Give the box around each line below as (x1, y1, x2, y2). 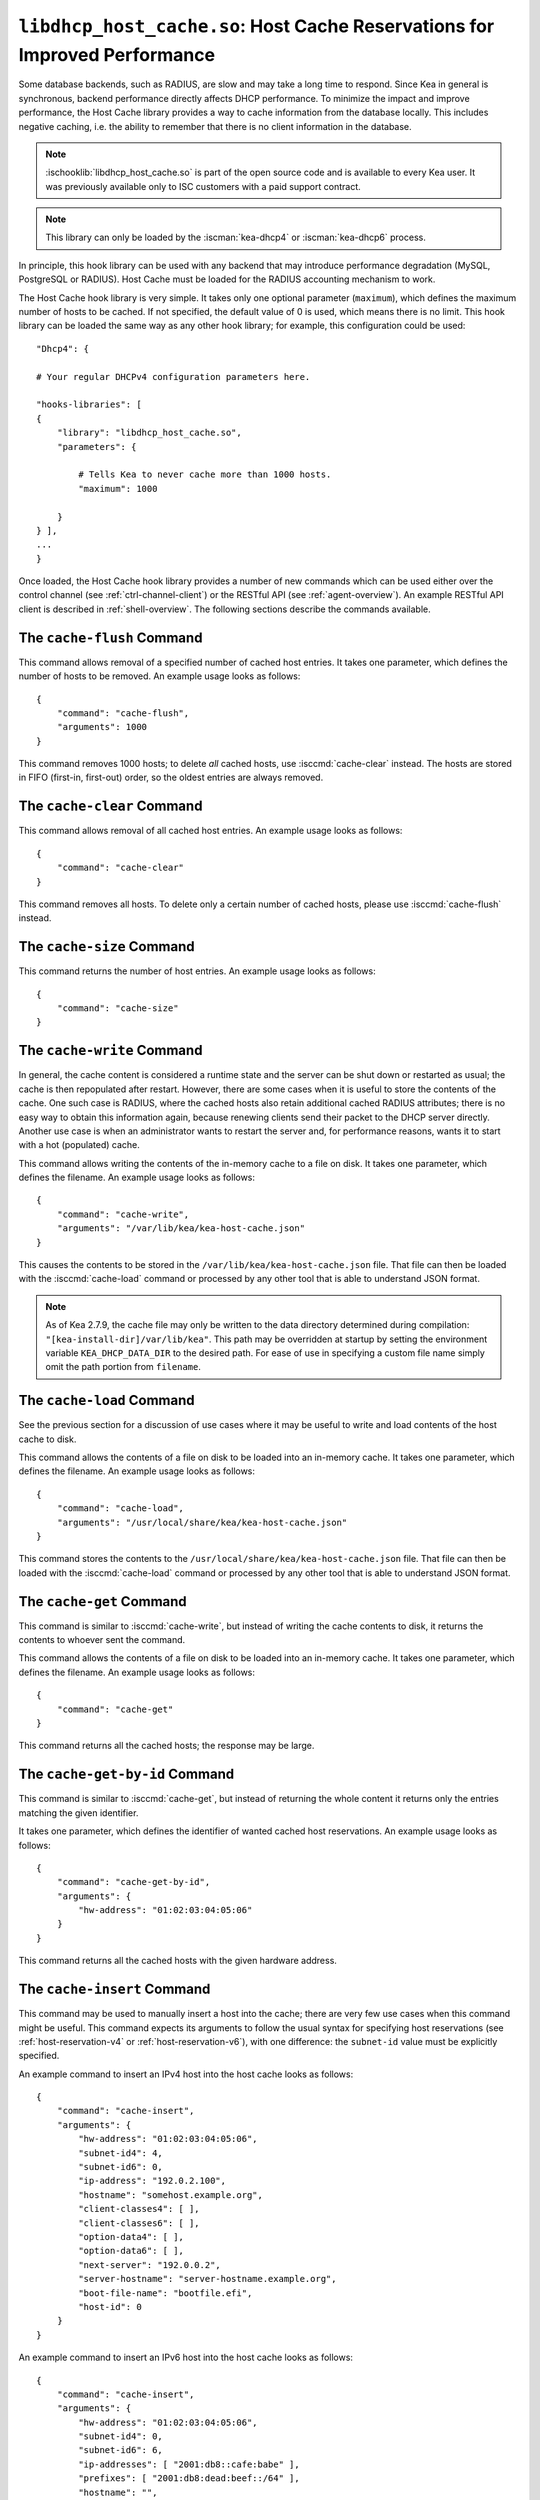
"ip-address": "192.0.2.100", (78, 2175, 227, 2187)
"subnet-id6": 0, (78, 2161, 164, 2173)
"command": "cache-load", (56, 1503, 185, 1514)
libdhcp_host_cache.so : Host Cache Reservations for (18, 15, 495, 37)
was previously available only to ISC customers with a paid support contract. (45, 180, 362, 192)
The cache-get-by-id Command (18, 1766, 235, 1783)
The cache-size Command (18, 938, 195, 955)
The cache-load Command (18, 1392, 195, 1409)
